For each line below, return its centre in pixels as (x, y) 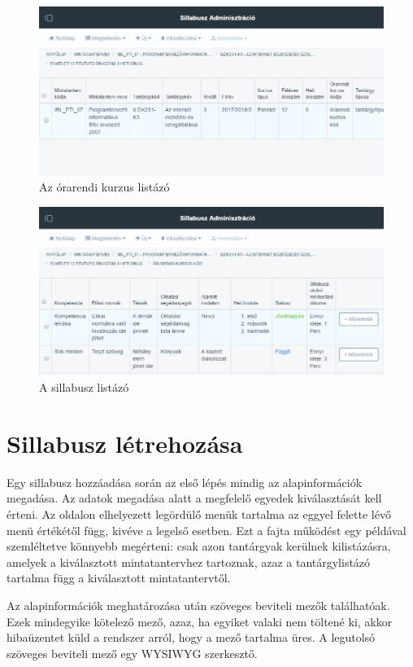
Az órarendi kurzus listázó (104, 187)
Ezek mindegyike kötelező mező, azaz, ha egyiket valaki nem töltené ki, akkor (200, 621)
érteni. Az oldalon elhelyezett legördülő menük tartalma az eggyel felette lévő (199, 513)
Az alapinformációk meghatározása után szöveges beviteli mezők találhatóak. (198, 605)
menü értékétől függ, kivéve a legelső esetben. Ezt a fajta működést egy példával (206, 530)
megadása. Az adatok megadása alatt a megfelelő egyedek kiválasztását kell (194, 498)
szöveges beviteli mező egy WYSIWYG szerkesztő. (132, 653)
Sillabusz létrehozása (125, 443)
